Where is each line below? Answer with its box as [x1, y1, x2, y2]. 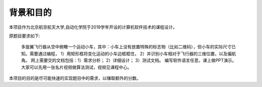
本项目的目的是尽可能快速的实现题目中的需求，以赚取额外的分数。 [9, 75, 141, 81]
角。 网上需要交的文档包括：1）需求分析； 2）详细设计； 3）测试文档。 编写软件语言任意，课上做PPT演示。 [21, 58, 237, 63]
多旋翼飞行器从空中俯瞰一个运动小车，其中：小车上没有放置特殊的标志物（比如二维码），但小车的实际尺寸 [21, 44, 231, 50]
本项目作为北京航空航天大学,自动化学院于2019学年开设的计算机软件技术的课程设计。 [9, 24, 177, 30]
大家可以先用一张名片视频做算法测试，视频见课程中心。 [21, 64, 132, 70]
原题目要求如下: [9, 33, 41, 39]
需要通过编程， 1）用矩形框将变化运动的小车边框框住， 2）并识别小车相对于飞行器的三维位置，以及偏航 [29, 51, 236, 57]
